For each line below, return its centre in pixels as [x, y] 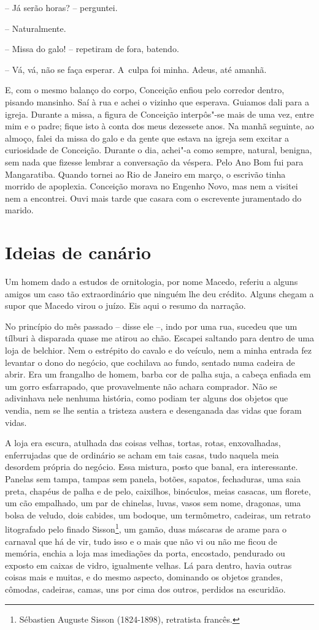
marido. [19, 210]
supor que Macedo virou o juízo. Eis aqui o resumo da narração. [125, 306]
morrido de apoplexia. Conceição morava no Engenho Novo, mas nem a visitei [152, 186]
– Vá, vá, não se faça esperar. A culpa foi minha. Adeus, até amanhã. [136, 69]
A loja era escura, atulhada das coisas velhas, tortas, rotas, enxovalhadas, [143, 443]
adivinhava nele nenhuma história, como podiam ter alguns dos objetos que [147, 398]
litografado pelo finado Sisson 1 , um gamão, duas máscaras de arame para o [146, 528]
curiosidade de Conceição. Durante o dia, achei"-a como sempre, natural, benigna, [159, 150]
